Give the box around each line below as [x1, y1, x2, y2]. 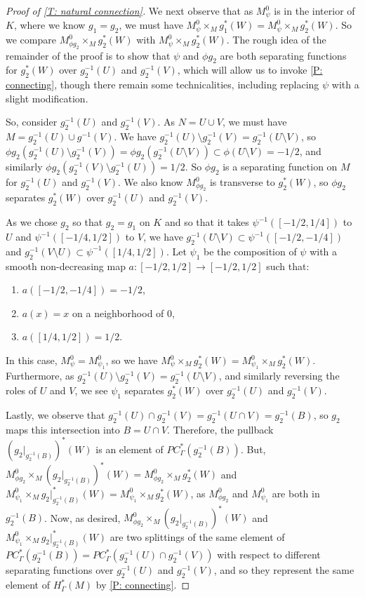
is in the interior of [274, 4, 355, 18]
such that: [266, 258, 310, 273]
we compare [6, 32, 56, 47]
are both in [272, 485, 320, 500]
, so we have [105, 353, 158, 367]
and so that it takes [164, 215, 249, 229]
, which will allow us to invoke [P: [177, 62, 323, 77]
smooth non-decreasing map [6, 258, 126, 273]
